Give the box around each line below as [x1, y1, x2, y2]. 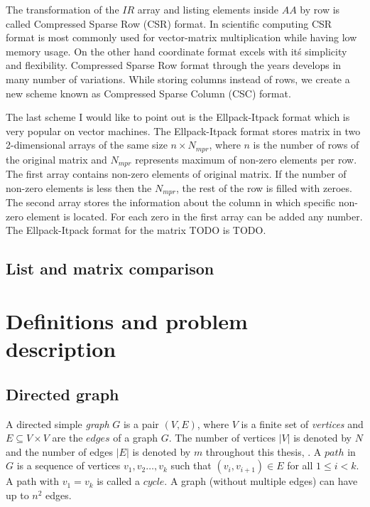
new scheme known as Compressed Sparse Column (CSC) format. [6, 85, 291, 100]
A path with [6, 474, 60, 489]
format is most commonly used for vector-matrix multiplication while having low [6, 30, 357, 45]
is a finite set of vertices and [241, 416, 364, 431]
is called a [97, 474, 140, 489]
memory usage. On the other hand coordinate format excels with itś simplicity [6, 43, 347, 58]
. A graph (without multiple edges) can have [164, 474, 358, 489]
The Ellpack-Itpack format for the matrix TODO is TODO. [6, 223, 266, 238]
